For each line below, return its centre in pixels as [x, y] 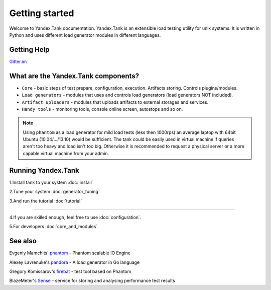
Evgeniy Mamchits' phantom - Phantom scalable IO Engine [70, 253]
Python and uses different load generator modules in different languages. [85, 35]
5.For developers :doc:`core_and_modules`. [54, 227]
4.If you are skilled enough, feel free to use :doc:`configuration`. [75, 217]
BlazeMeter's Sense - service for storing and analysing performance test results [92, 281]
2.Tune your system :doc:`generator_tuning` [54, 192]
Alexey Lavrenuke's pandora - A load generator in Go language [75, 262]
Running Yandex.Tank [44, 170]
